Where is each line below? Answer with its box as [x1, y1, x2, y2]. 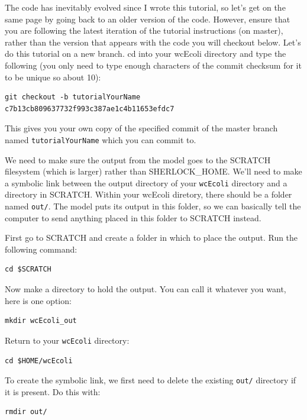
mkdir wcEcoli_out [5, 316, 77, 325]
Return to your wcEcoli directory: [5, 334, 130, 346]
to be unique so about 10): [5, 70, 101, 83]
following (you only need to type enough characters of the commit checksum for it [5, 59, 302, 71]
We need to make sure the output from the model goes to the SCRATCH [5, 153, 271, 166]
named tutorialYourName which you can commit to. [5, 133, 196, 146]
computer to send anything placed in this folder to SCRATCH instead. [5, 211, 261, 224]
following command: [5, 243, 77, 255]
